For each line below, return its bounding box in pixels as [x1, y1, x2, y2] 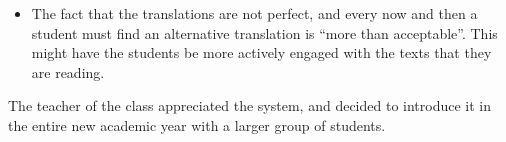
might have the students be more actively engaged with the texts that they [31, 42, 492, 63]
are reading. [31, 61, 105, 82]
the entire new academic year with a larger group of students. [8, 114, 386, 135]
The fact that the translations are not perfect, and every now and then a [31, 3, 478, 23]
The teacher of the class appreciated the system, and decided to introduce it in [8, 95, 491, 116]
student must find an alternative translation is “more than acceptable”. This [31, 22, 498, 43]
